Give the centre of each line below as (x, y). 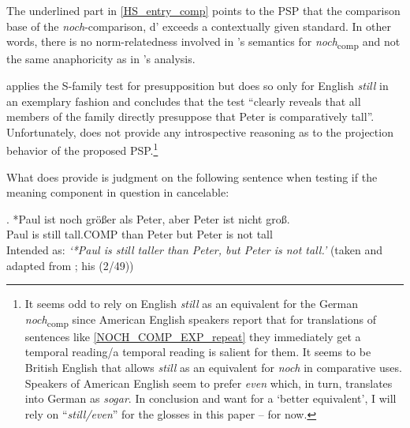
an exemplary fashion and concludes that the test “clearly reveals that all (184, 101)
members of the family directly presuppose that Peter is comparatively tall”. (190, 116)
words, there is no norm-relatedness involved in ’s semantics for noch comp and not (203, 42)
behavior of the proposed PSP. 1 (82, 149)
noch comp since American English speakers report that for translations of (201, 320)
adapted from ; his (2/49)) (70, 265)
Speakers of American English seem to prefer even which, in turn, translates (209, 383)
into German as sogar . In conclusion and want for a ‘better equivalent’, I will (211, 398)
